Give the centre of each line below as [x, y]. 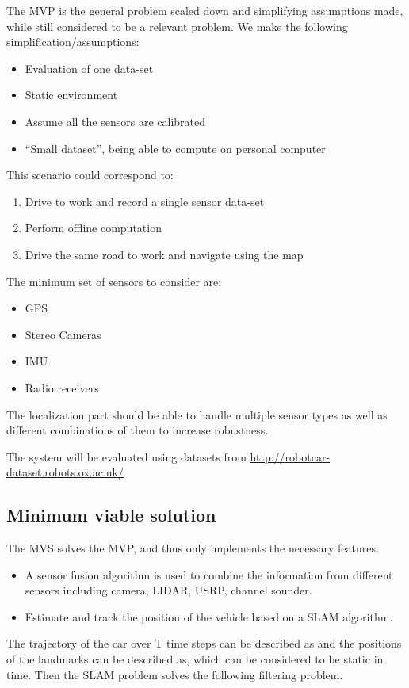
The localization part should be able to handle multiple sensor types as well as [197, 414]
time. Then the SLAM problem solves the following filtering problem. [175, 674]
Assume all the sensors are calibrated [115, 121]
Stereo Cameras [63, 334]
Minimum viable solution [111, 515]
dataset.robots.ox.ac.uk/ [65, 472]
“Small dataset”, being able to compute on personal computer [175, 148]
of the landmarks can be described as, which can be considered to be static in [195, 659]
